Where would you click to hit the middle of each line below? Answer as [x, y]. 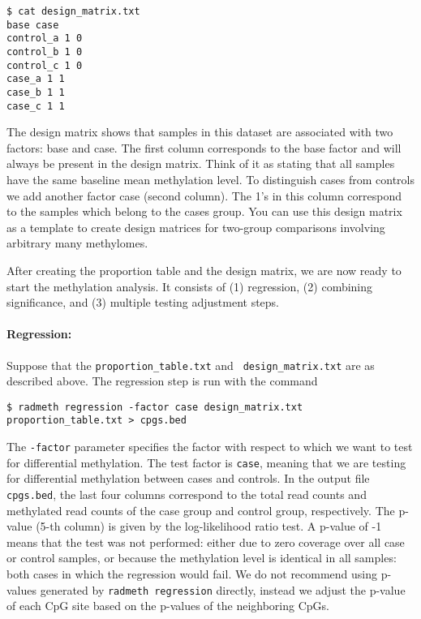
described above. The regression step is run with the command [162, 381]
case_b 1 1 [36, 92]
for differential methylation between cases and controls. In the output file [188, 478]
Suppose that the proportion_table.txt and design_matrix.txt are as [191, 365]
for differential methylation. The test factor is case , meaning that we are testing [206, 462]
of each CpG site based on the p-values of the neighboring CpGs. [168, 606]
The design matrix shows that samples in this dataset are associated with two [200, 132]
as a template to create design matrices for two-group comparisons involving [196, 227]
